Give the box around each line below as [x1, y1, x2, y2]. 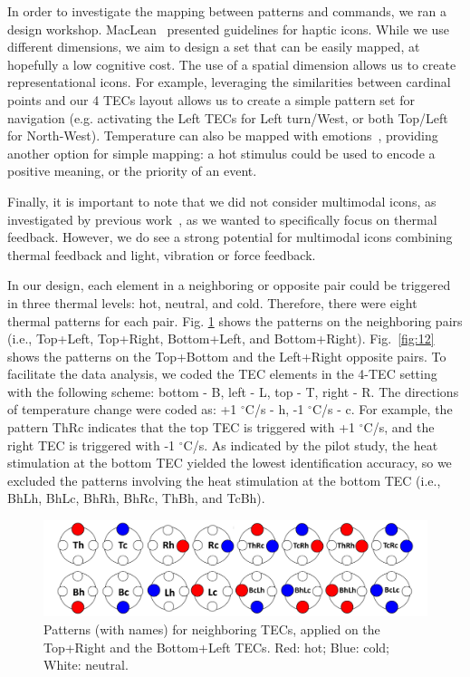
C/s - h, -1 [245, 400, 304, 419]
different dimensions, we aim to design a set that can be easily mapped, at [7, 37, 420, 56]
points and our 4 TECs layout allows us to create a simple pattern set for [7, 90, 415, 109]
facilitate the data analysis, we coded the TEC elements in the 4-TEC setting [7, 364, 437, 383]
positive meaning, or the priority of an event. [7, 161, 257, 180]
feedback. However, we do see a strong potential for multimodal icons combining [7, 227, 453, 247]
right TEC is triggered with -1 [7, 435, 176, 454]
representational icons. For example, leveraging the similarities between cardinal [7, 73, 451, 92]
